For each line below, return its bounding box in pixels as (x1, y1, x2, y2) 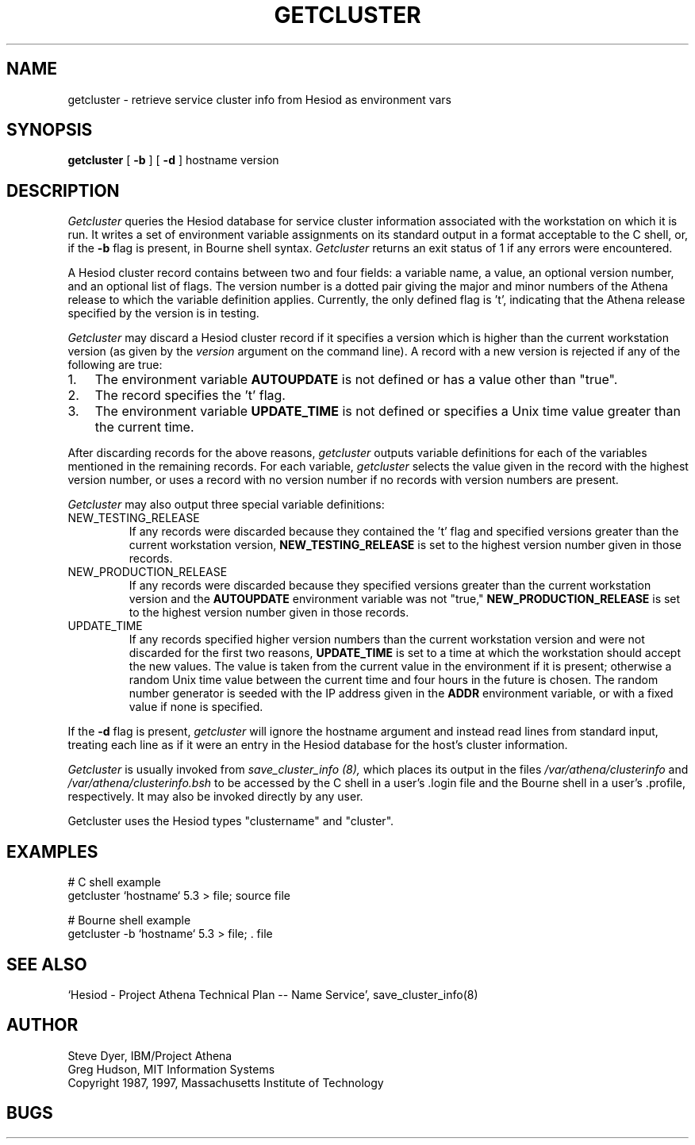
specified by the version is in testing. (67, 306, 259, 321)
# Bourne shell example (67, 913, 191, 928)
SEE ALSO (6, 954, 87, 974)
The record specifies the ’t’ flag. (94, 387, 286, 404)
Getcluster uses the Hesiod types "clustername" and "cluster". (67, 814, 394, 828)
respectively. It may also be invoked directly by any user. (67, 790, 363, 804)
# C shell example (67, 875, 161, 889)
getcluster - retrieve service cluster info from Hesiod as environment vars (67, 92, 452, 106)
